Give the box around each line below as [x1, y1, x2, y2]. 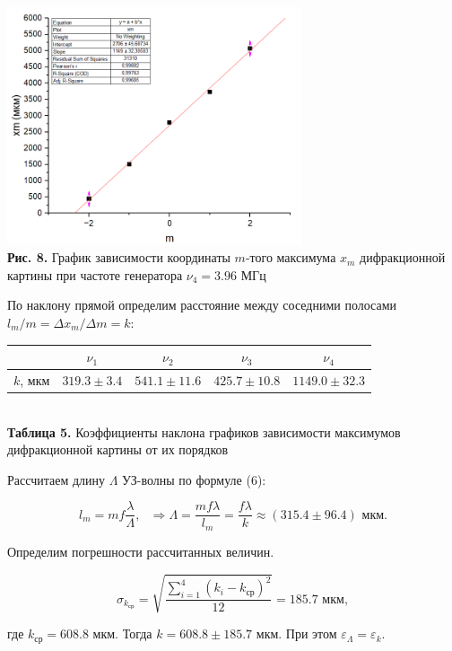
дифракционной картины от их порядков [7, 440, 229, 459]
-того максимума [245, 248, 336, 267]
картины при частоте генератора [7, 265, 183, 284]
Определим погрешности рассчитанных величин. [7, 541, 274, 560]
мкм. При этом [256, 624, 337, 643]
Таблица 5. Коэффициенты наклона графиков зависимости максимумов [7, 422, 401, 441]
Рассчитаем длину [7, 470, 106, 488]
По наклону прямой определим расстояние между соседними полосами [7, 295, 397, 314]
